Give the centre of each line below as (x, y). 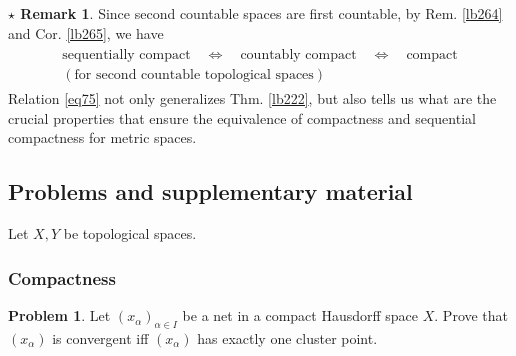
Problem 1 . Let (59, 315)
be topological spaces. (130, 233)
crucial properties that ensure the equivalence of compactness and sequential (242, 117)
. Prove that (471, 315)
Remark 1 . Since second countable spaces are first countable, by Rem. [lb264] (261, 13)
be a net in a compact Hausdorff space (300, 315)
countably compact (298, 55)
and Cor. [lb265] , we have (86, 32)
